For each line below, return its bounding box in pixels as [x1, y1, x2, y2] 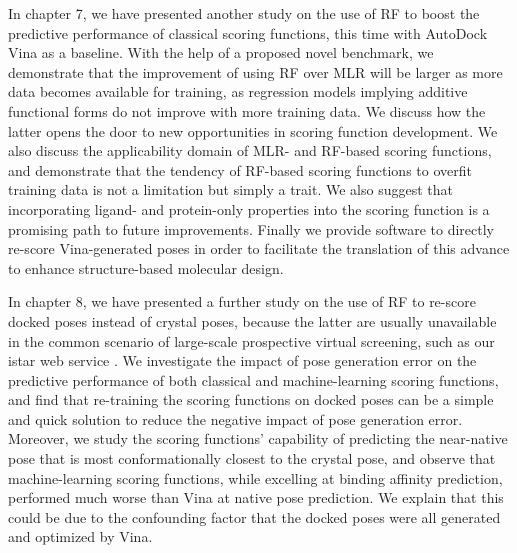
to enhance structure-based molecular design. [8, 257, 284, 278]
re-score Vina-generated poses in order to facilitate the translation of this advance [8, 238, 510, 259]
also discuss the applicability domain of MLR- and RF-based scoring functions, [8, 140, 492, 161]
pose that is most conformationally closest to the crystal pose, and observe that [8, 448, 496, 469]
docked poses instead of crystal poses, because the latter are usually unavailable [8, 310, 497, 331]
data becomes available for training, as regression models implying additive [8, 81, 468, 102]
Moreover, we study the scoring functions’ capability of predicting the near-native [8, 428, 508, 449]
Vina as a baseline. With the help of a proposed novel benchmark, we [8, 42, 434, 63]
